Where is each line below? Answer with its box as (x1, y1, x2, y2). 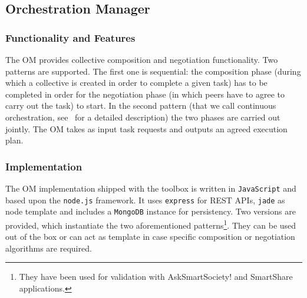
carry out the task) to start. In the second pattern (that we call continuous (5, 99, 276, 112)
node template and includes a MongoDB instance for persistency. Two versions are (5, 205, 296, 217)
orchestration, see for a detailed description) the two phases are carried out (5, 111, 280, 123)
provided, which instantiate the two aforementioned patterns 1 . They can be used (5, 217, 296, 231)
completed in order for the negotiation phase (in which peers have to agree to (5, 88, 285, 100)
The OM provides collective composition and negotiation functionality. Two (5, 53, 278, 65)
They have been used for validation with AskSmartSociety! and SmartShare (19, 270, 293, 283)
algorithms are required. (5, 242, 92, 254)
